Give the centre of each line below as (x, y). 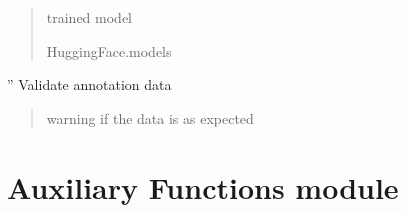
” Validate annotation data (89, 84)
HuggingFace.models (109, 50)
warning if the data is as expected (150, 117)
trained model (89, 17)
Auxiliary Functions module (203, 186)
